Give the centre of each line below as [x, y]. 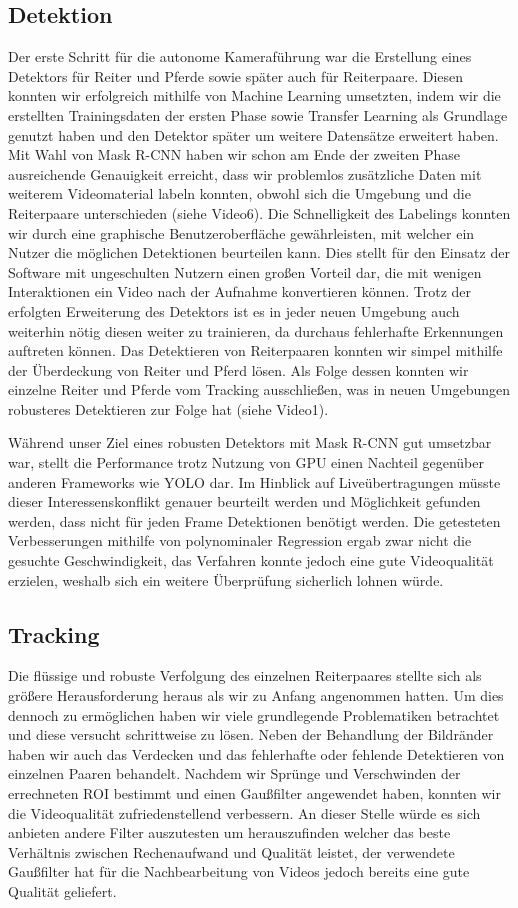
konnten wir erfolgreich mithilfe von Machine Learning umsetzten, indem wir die [254, 95]
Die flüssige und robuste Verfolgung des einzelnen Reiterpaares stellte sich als [245, 675]
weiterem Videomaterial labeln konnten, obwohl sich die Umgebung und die [239, 193]
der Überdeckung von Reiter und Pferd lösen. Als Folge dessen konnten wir [238, 369]
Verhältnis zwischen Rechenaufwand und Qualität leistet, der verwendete [231, 851]
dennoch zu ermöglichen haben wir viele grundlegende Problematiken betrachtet [254, 714]
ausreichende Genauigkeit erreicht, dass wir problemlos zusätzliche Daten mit [245, 173]
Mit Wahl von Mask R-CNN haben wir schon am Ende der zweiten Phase [234, 154]
